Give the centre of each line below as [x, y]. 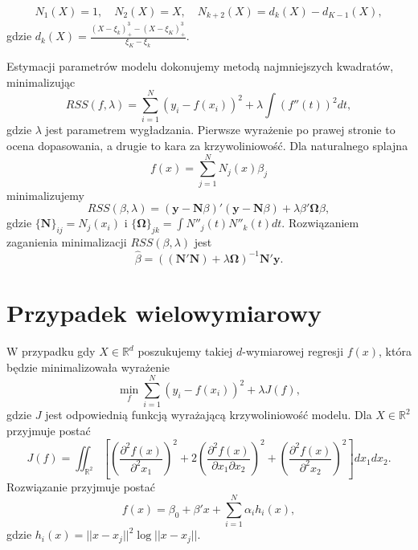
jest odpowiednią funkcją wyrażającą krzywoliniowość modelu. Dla [209, 415]
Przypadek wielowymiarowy [164, 313]
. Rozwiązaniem [320, 223]
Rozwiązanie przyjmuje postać [81, 486]
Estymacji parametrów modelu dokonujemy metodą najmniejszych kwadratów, [200, 66]
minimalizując [41, 81]
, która [395, 351]
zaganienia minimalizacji [67, 242]
